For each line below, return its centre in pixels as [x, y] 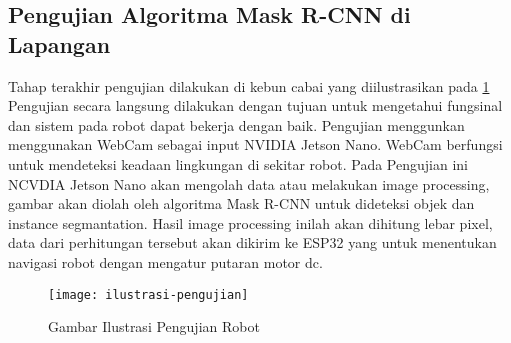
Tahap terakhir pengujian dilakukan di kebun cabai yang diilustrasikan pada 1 [249, 85]
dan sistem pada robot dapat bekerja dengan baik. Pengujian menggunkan [236, 124]
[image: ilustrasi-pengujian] [148, 294]
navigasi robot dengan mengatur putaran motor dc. [165, 261]
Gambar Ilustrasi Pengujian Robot [154, 326]
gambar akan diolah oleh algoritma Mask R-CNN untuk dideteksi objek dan [241, 203]
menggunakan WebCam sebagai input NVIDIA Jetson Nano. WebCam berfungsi [255, 144]
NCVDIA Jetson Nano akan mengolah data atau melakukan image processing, [249, 183]
